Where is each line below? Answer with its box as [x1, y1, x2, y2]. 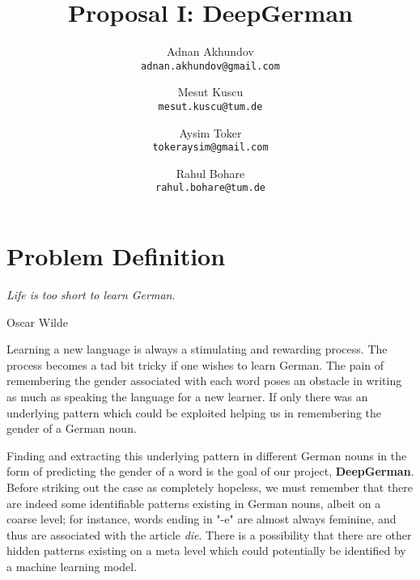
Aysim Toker [179, 124, 242, 141]
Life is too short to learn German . [6, 286, 176, 303]
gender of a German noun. [6, 420, 137, 437]
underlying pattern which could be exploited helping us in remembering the [6, 404, 382, 421]
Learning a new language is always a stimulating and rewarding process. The [6, 341, 388, 358]
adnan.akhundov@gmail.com [141, 60, 280, 72]
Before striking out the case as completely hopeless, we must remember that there [6, 479, 414, 495]
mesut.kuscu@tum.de [158, 100, 263, 112]
